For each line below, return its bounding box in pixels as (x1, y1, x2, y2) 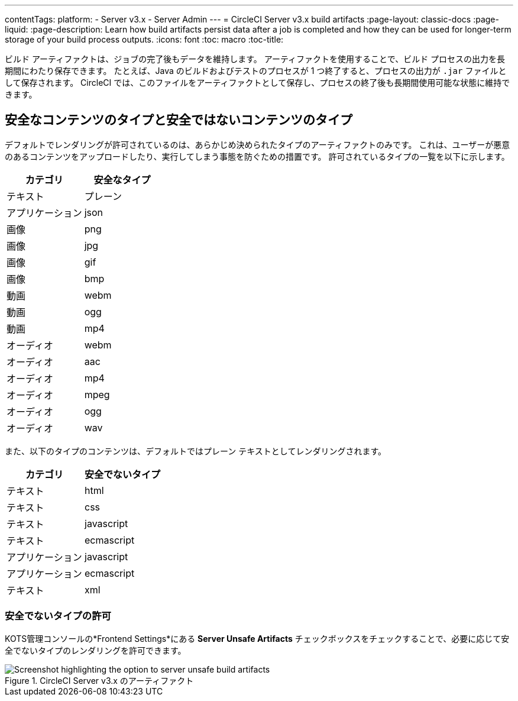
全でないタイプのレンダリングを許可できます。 (5, 645, 186, 655)
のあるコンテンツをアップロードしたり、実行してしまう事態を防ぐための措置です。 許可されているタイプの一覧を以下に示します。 (5, 151, 510, 161)
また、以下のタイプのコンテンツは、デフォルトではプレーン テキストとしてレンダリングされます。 (5, 445, 386, 456)
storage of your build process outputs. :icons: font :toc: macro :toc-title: (5, 34, 284, 44)
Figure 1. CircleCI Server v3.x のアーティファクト (5, 675, 194, 686)
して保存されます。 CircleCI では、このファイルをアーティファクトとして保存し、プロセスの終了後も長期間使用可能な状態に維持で (5, 77, 510, 88)
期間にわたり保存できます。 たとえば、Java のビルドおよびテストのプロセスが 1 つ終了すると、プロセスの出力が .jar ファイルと (5, 66, 507, 76)
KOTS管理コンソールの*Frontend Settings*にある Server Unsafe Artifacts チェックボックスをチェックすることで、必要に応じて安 (5, 633, 510, 644)
